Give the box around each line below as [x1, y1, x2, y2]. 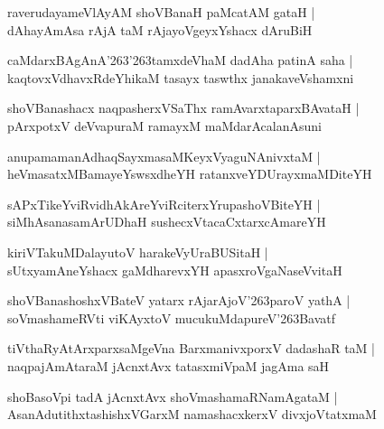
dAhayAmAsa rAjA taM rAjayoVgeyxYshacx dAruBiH [7, 20, 313, 39]
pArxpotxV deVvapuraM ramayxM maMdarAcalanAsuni [7, 116, 322, 135]
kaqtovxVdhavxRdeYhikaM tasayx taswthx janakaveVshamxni [7, 68, 354, 87]
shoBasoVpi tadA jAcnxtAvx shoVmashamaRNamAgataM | [7, 387, 338, 406]
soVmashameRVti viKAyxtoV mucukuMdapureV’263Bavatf [7, 308, 336, 327]
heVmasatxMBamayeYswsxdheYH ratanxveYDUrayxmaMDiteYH [7, 164, 372, 183]
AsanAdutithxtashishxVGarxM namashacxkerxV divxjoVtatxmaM [7, 405, 377, 424]
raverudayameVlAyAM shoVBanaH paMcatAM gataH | [7, 3, 315, 21]
